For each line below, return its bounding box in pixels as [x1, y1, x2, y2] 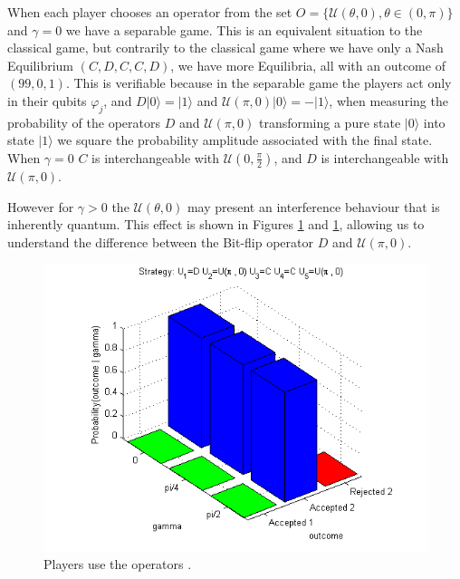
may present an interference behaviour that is [187, 197, 440, 216]
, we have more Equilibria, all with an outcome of [170, 55, 446, 74]
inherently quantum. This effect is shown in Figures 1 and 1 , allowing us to [7, 215, 425, 234]
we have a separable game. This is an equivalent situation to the [65, 20, 423, 39]
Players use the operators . [43, 555, 192, 574]
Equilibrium [7, 55, 73, 74]
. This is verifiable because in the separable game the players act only [65, 73, 452, 92]
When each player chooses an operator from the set [7, 3, 292, 21]
